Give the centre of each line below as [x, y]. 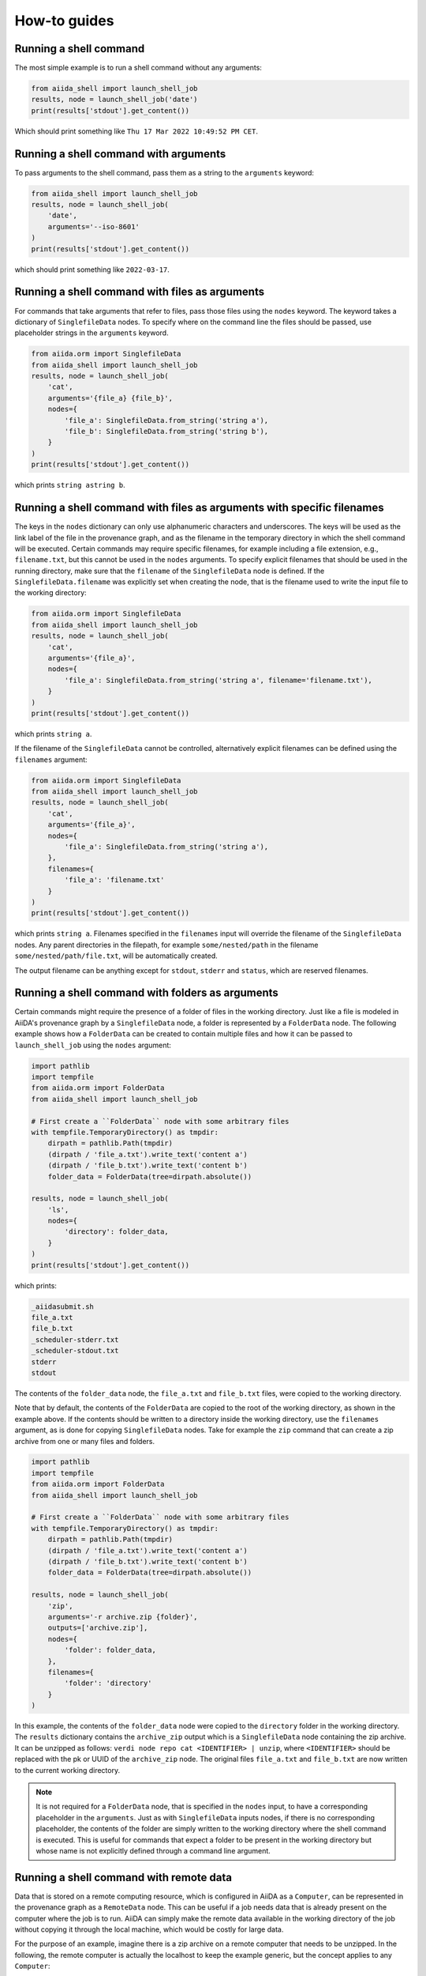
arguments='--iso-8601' [93, 226]
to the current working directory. [67, 1770]
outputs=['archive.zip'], [98, 1628]
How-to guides [64, 21]
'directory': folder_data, [116, 1232]
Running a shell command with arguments [120, 154]
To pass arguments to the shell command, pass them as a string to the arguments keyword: [164, 172]
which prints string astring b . [70, 485]
